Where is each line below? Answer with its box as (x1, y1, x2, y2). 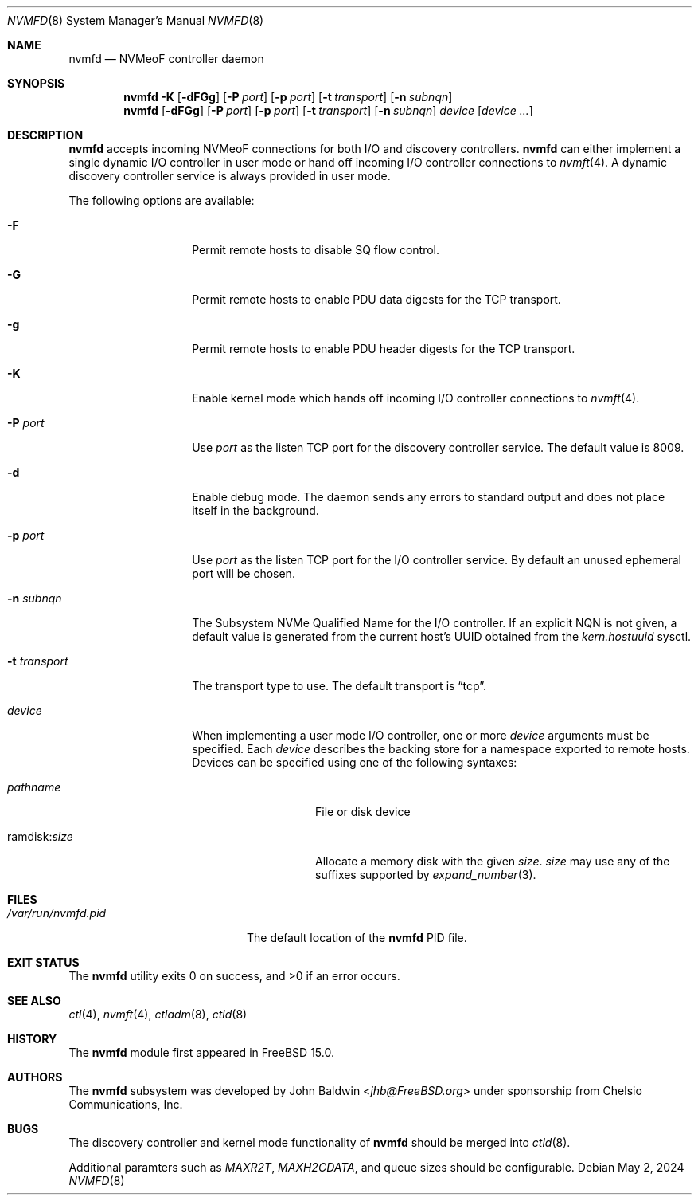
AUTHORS (7, 1070, 63, 1084)
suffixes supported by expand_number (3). (315, 868, 536, 881)
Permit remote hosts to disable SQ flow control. (192, 243, 439, 257)
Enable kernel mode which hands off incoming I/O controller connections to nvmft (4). (192, 391, 640, 405)
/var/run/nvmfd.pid (7, 906, 107, 920)
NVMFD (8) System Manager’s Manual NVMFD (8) (7, 14, 264, 27)
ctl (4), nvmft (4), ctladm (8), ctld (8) (68, 1007, 248, 1021)
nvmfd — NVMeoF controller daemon (68, 52, 264, 65)
